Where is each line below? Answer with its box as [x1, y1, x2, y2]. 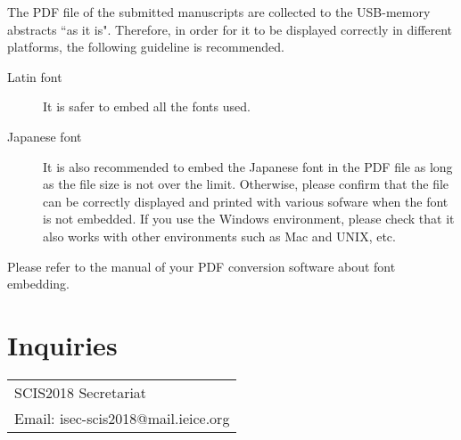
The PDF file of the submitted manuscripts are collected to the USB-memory [7, 3, 431, 20]
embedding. [7, 274, 70, 293]
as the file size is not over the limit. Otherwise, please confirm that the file [43, 175, 449, 193]
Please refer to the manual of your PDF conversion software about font [7, 257, 396, 275]
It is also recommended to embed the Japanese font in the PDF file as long [43, 157, 453, 175]
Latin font [7, 67, 62, 86]
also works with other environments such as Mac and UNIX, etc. [43, 226, 396, 245]
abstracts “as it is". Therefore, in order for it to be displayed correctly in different [7, 20, 453, 38]
